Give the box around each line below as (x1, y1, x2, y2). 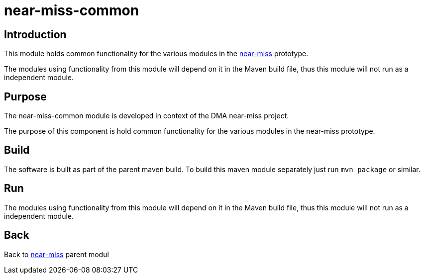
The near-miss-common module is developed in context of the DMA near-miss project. (4, 111, 289, 120)
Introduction (4, 28, 67, 41)
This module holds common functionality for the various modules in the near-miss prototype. (4, 49, 309, 58)
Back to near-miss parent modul (4, 250, 109, 259)
